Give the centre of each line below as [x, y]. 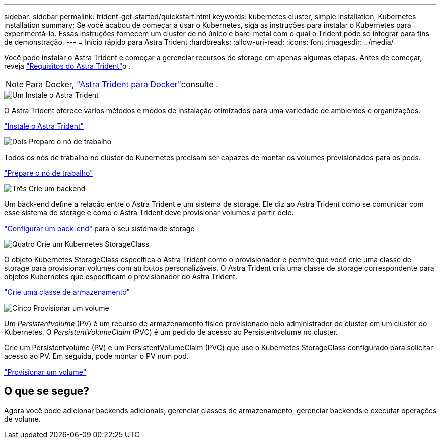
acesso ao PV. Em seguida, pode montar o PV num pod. [96, 356]
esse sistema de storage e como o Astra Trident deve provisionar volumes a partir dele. [149, 213]
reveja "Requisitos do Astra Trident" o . [67, 66]
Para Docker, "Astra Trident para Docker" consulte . [122, 84]
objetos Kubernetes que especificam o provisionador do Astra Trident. [121, 277]
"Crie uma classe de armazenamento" [67, 292]
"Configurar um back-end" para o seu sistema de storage [99, 228]
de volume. [22, 419]
